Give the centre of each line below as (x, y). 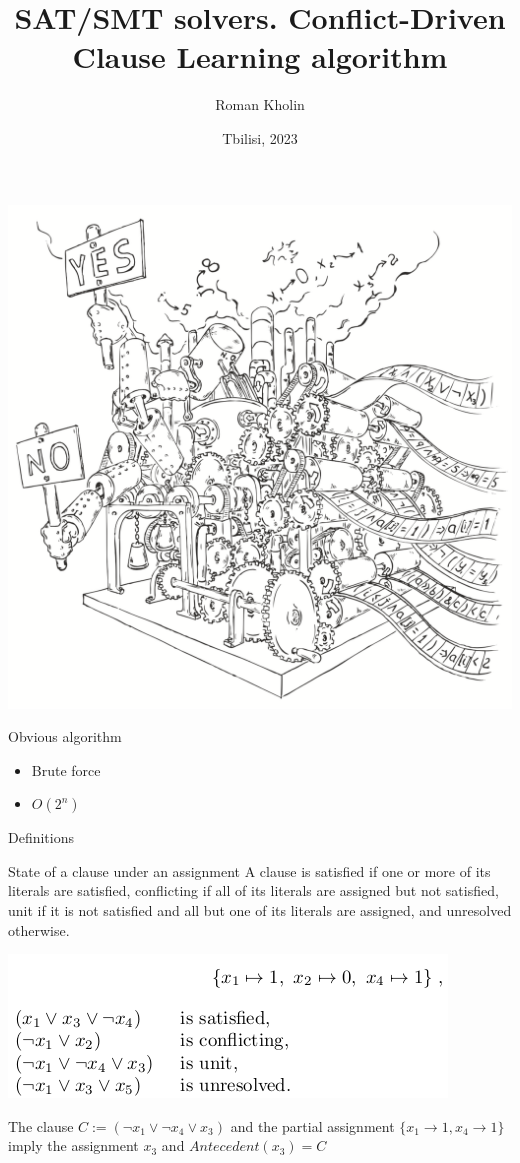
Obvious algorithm (65, 736)
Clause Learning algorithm (260, 56)
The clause (41, 1125)
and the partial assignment (312, 1125)
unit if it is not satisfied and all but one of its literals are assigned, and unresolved (260, 910)
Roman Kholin (260, 104)
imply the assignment (73, 1145)
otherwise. (39, 929)
